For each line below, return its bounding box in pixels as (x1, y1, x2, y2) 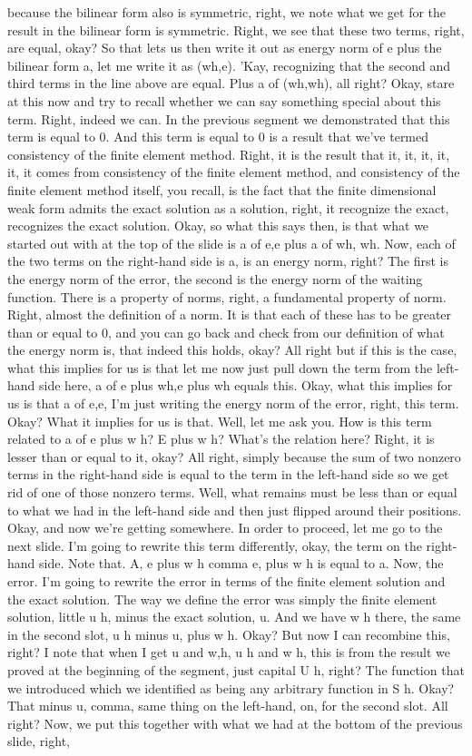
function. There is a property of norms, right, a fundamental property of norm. (7, 287, 447, 306)
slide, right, (7, 731, 70, 751)
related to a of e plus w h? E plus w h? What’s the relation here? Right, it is (7, 429, 435, 448)
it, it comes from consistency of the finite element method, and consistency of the (7, 162, 460, 182)
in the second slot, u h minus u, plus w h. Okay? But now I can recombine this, (7, 624, 450, 643)
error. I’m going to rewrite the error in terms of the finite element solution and (7, 572, 446, 590)
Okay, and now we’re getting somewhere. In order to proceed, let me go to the (7, 518, 443, 537)
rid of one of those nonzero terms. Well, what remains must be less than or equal (7, 483, 457, 502)
